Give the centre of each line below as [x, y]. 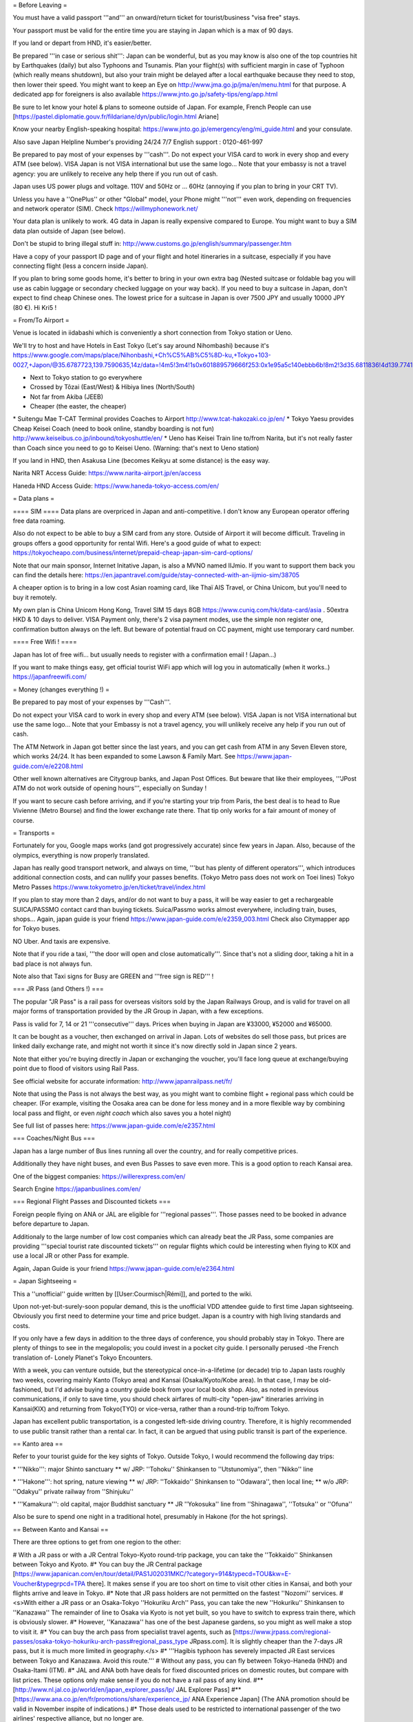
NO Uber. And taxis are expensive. [62, 941]
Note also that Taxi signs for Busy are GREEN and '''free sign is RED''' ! [113, 976]
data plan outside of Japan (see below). [69, 231]
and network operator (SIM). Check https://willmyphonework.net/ [106, 209]
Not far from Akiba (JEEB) [66, 397]
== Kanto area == [38, 1444]
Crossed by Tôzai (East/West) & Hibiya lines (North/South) [113, 387]
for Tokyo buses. [37, 929]
